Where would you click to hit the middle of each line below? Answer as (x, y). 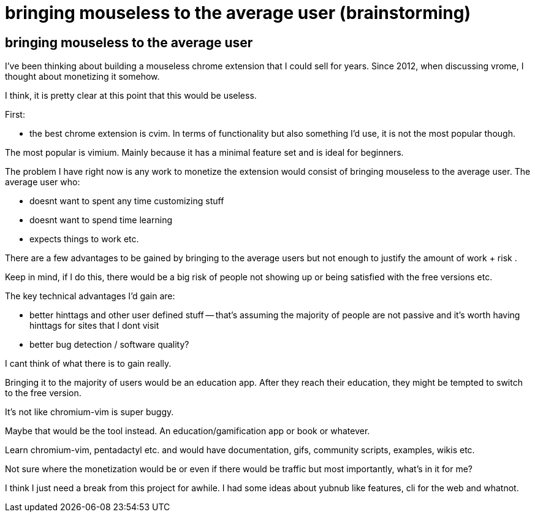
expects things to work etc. (84, 239)
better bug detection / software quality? (109, 345)
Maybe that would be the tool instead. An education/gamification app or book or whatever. (188, 431)
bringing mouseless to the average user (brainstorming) (238, 13)
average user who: (43, 182)
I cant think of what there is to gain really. (88, 364)
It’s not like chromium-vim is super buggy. (89, 412)
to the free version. (43, 393)
